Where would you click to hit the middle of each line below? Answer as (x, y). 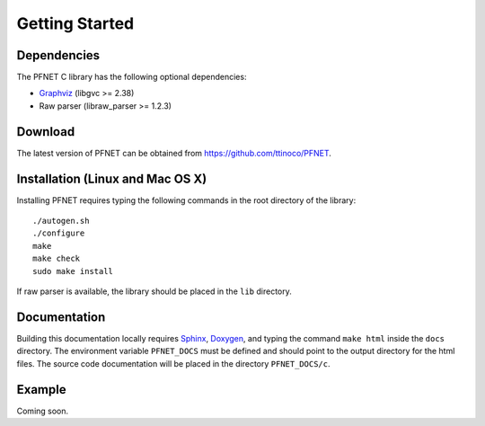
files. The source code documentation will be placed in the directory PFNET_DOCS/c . (173, 363)
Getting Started (75, 23)
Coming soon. (43, 411)
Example (41, 390)
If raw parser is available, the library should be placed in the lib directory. (154, 291)
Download (46, 132)
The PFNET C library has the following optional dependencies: (132, 77)
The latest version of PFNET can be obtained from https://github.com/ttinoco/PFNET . (174, 153)
